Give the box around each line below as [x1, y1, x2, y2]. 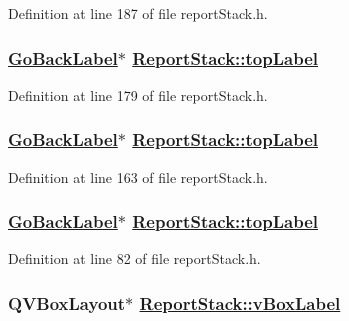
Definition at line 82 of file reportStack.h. [8, 248, 261, 269]
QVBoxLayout [8, 290, 126, 315]
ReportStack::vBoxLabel [139, 290, 341, 315]
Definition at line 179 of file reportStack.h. [8, 84, 268, 105]
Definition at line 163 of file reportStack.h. [8, 166, 268, 187]
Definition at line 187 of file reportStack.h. [8, 3, 268, 23]
